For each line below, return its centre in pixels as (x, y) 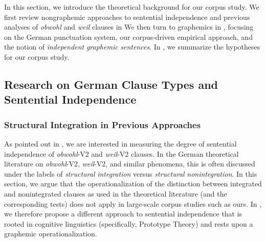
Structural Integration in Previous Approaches (103, 124)
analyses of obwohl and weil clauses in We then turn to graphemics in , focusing (129, 27)
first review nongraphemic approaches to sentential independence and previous (127, 17)
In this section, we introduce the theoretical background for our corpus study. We (132, 7)
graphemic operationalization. (51, 234)
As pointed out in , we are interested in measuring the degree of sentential (120, 143)
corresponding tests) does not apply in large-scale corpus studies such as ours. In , (133, 203)
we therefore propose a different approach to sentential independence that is (123, 214)
